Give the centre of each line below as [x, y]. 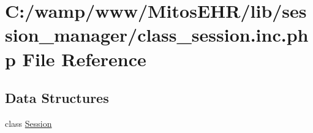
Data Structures [57, 98]
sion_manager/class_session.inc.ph [157, 35]
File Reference [84, 59]
